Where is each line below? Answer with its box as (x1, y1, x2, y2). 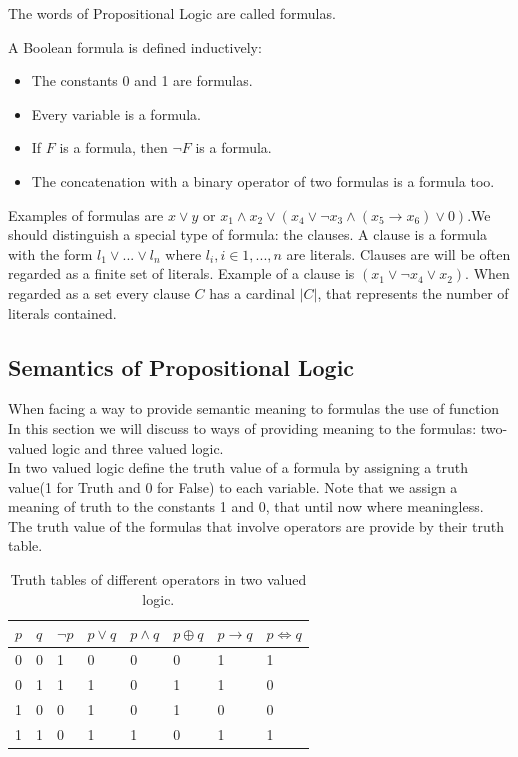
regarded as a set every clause (8, 282, 190, 303)
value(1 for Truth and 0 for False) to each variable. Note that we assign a (8, 476, 458, 497)
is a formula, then (59, 137, 168, 158)
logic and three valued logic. (51, 437, 224, 458)
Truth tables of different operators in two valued (10, 569, 307, 590)
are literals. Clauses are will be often (286, 243, 511, 264)
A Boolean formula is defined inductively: (8, 36, 262, 57)
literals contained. (8, 302, 117, 323)
